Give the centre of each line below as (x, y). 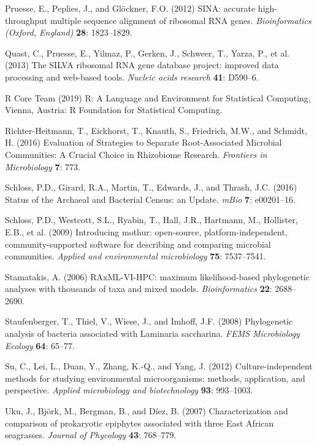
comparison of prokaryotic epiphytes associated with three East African (139, 423)
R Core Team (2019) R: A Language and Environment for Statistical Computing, (158, 97)
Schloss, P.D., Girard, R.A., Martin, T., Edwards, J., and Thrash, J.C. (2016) (151, 187)
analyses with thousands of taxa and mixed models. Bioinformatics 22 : (139, 289)
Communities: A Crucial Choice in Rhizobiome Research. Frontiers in (136, 154)
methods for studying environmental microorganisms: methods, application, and (155, 378)
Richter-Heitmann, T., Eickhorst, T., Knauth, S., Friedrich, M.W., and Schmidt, (156, 130)
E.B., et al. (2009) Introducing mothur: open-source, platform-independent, (146, 231)
